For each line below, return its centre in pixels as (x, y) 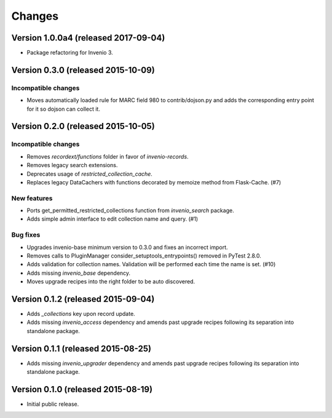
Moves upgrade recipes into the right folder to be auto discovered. (111, 282)
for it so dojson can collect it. (64, 109)
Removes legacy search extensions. (72, 165)
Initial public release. (53, 404)
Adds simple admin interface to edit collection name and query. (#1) (113, 219)
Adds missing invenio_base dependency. (79, 273)
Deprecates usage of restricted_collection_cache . (90, 174)
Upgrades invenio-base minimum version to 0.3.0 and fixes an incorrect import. (127, 247)
